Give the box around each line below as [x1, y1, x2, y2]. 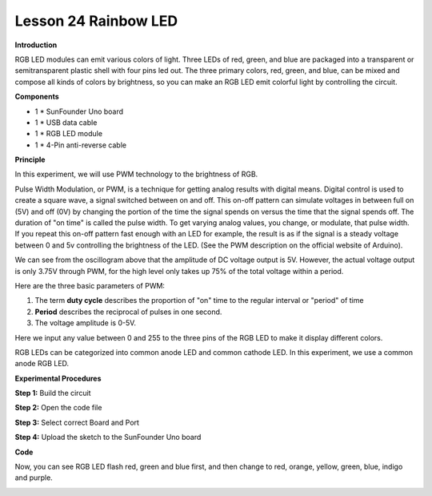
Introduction [14, 40, 58, 50]
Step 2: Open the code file [14, 403, 102, 413]
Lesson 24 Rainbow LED [14, 12, 178, 30]
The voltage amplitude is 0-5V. [34, 318, 136, 328]
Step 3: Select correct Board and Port [14, 417, 140, 427]
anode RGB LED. [14, 359, 70, 369]
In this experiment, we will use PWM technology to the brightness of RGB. [14, 169, 258, 179]
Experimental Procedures [14, 373, 102, 383]
